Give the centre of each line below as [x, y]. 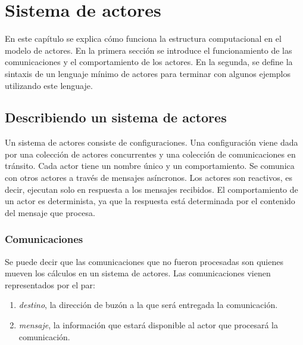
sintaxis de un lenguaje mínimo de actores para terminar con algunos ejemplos [148, 73]
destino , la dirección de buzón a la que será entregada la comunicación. [148, 305]
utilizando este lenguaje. [49, 85]
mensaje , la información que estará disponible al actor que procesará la [149, 325]
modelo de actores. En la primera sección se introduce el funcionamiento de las [149, 50]
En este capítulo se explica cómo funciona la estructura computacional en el [143, 38]
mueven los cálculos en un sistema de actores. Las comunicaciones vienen [138, 273]
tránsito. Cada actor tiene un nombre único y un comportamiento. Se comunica [150, 166]
